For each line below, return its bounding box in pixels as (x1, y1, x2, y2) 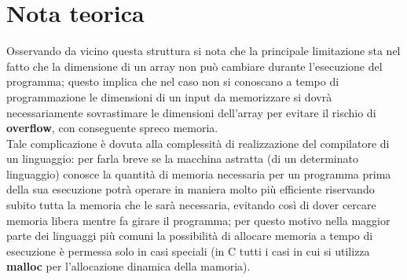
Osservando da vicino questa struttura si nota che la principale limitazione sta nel (6, 42, 401, 59)
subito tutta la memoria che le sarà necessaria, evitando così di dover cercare (6, 197, 376, 213)
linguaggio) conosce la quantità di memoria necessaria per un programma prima (6, 165, 391, 182)
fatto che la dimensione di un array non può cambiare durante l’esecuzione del (6, 57, 383, 74)
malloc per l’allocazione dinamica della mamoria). (6, 258, 251, 274)
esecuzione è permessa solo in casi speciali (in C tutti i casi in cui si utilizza (6, 242, 370, 259)
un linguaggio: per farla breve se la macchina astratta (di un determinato (6, 150, 358, 167)
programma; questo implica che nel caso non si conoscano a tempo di (6, 73, 339, 90)
